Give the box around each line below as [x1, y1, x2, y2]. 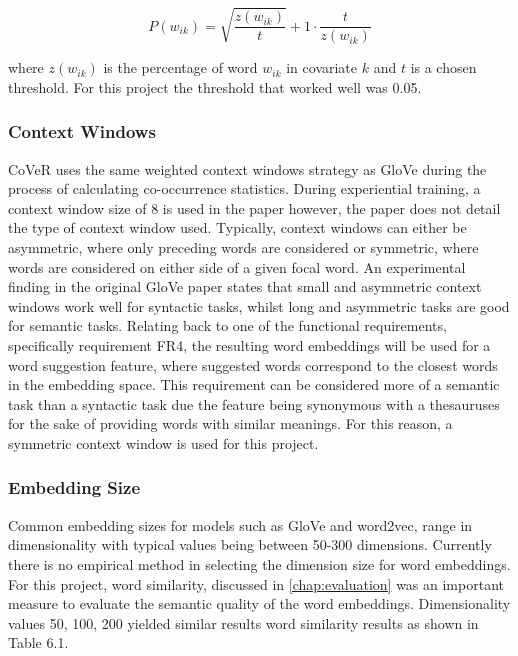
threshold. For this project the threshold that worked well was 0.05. [8, 76, 422, 97]
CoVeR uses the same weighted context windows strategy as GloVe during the [8, 158, 487, 179]
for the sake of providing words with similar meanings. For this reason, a [8, 413, 453, 434]
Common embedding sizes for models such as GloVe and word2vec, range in [8, 514, 473, 535]
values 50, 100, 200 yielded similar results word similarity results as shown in [8, 612, 479, 633]
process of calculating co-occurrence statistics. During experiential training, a [8, 178, 481, 199]
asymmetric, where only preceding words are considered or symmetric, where [8, 237, 479, 257]
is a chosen [410, 57, 477, 78]
